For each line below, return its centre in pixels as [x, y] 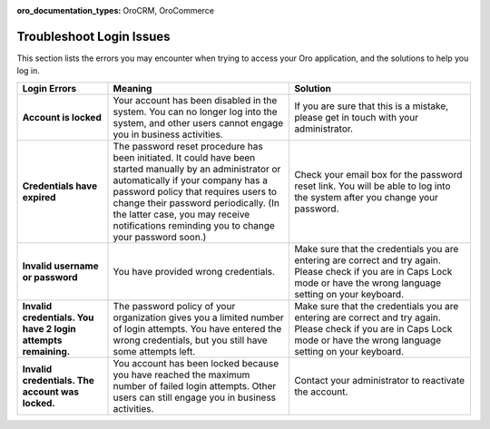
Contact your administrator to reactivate [380, 380]
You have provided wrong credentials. [194, 271]
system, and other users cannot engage [198, 122]
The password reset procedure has [188, 146]
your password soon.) [160, 237]
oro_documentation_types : [69, 10]
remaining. [46, 351]
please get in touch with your [357, 117]
